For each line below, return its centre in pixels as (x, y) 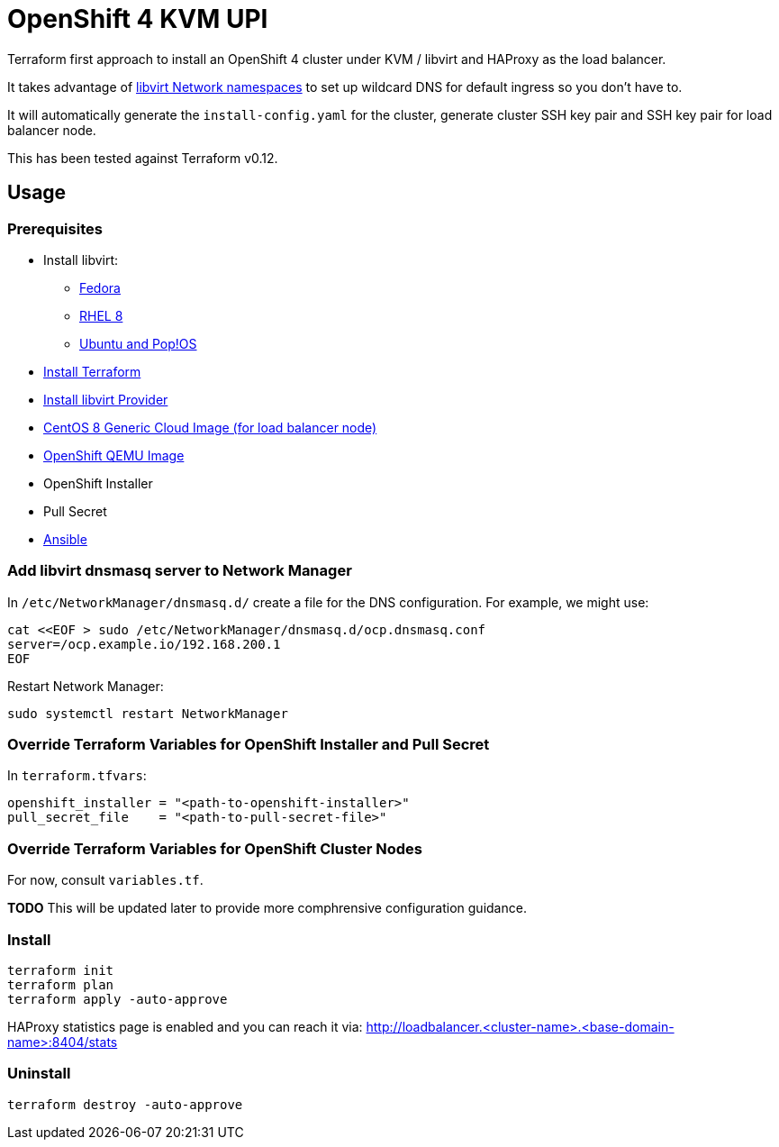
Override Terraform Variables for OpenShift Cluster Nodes (215, 848)
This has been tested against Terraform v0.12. (143, 158)
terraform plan (61, 984)
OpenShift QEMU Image (114, 455)
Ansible (65, 539)
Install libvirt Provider (106, 399)
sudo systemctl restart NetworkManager (148, 713)
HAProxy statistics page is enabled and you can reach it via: (185, 1026)
